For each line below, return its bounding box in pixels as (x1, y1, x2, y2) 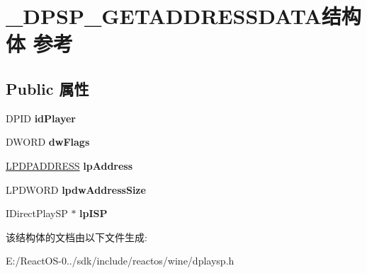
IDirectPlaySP (6, 206, 68, 221)
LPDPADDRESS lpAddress (6, 158, 133, 173)
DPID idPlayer (6, 110, 76, 125)
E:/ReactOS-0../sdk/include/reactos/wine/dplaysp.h (6, 253, 235, 268)
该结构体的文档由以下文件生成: (6, 229, 147, 244)
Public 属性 (6, 77, 89, 99)
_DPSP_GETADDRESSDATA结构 (6, 1, 361, 30)
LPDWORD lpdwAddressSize (6, 182, 146, 197)
